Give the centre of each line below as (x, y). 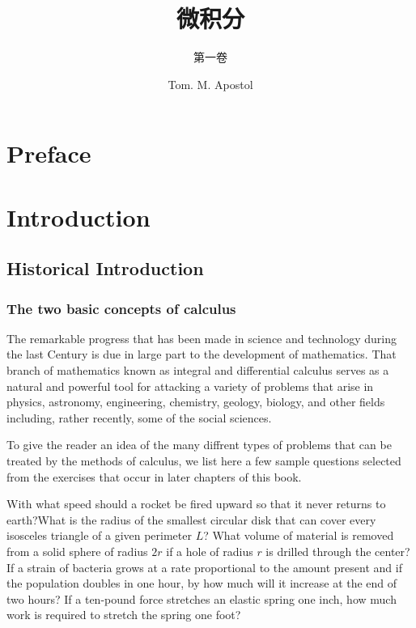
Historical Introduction (105, 268)
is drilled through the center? (338, 551)
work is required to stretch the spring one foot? (124, 615)
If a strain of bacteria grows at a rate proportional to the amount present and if (204, 567)
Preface (49, 153)
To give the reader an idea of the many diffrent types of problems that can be (199, 445)
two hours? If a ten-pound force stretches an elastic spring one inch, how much (202, 598)
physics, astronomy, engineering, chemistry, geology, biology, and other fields (196, 402)
